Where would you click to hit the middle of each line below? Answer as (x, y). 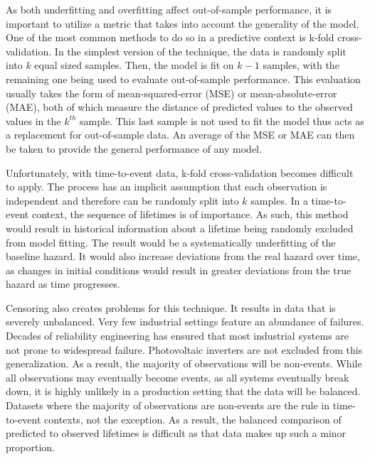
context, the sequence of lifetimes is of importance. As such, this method (190, 214)
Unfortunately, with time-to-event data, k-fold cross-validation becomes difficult (180, 172)
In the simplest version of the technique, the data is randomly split (200, 51)
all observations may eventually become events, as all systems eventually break (178, 377)
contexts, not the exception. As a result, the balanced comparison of (193, 419)
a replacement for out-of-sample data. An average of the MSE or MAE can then (180, 135)
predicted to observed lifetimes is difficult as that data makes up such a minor (176, 433)
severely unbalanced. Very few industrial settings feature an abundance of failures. (185, 322)
